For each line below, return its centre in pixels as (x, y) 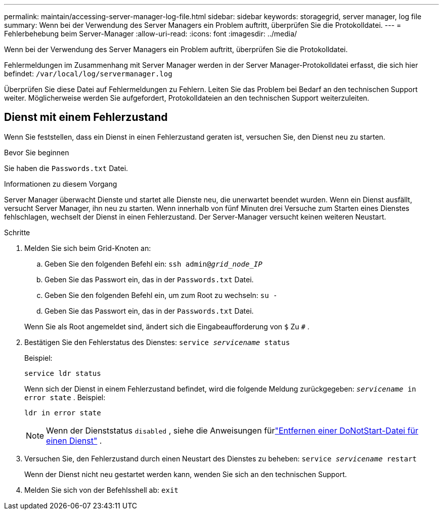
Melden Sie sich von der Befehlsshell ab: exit (101, 490)
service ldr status (63, 373)
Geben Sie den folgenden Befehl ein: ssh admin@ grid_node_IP (153, 264)
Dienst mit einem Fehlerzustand (86, 117)
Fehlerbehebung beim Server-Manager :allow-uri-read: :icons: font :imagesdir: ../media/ (151, 34)
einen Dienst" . (74, 440)
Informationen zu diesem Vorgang (61, 184)
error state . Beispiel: (65, 397)
